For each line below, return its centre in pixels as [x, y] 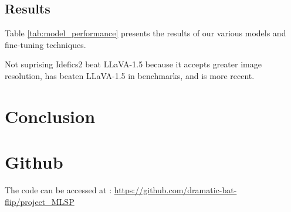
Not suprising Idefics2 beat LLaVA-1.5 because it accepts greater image [133, 64]
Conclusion [50, 116]
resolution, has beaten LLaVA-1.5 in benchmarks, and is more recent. [130, 75]
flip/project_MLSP [40, 201]
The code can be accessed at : [58, 190]
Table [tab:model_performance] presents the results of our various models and [145, 33]
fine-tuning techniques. [45, 44]
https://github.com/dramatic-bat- [175, 190]
